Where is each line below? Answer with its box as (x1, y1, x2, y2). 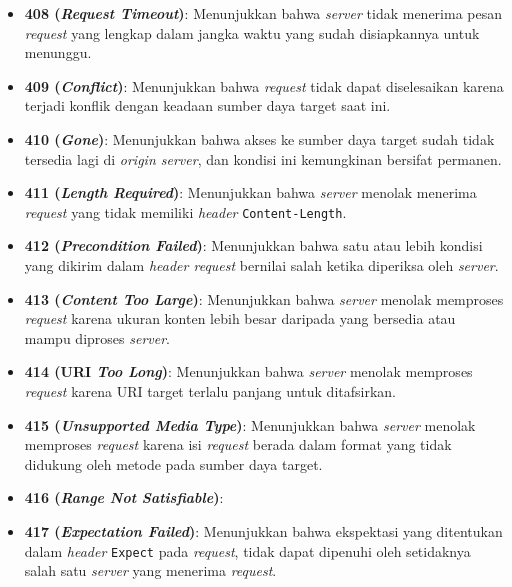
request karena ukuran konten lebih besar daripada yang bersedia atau (24, 308, 456, 329)
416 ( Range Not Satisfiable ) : (24, 487, 224, 508)
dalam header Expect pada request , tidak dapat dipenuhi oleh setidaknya (24, 540, 471, 561)
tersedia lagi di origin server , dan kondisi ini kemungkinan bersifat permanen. (24, 148, 502, 169)
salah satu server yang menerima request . (24, 560, 277, 581)
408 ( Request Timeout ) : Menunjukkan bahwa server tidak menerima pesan (24, 3, 503, 23)
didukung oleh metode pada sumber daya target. (24, 453, 323, 474)
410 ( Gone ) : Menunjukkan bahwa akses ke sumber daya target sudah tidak (24, 128, 495, 149)
